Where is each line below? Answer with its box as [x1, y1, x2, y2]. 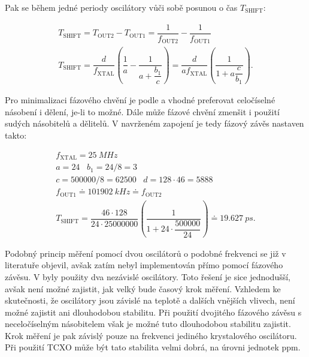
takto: [5, 129, 27, 142]
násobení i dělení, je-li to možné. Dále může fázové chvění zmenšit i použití [5, 105, 280, 118]
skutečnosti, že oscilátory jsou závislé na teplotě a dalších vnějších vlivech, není [5, 294, 295, 307]
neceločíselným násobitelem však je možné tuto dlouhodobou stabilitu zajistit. [5, 317, 291, 330]
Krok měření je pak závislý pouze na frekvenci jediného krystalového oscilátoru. [5, 329, 297, 341]
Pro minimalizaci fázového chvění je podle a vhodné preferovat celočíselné [5, 94, 275, 106]
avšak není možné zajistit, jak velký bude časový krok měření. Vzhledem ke [5, 282, 281, 295]
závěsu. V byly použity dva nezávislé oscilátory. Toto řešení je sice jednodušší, [5, 270, 290, 283]
